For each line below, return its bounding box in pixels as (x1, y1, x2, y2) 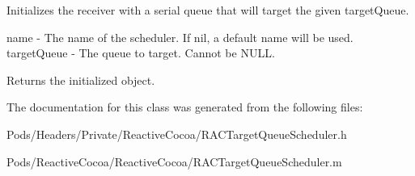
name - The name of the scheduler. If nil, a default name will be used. (6, 28, 354, 45)
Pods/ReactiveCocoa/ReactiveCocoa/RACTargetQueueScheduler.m (6, 153, 342, 170)
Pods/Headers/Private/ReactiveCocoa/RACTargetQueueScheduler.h (6, 125, 347, 142)
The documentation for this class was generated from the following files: (6, 98, 363, 115)
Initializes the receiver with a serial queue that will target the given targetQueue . (6, 2, 409, 18)
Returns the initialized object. (6, 71, 155, 88)
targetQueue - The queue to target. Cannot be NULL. (6, 44, 275, 61)
